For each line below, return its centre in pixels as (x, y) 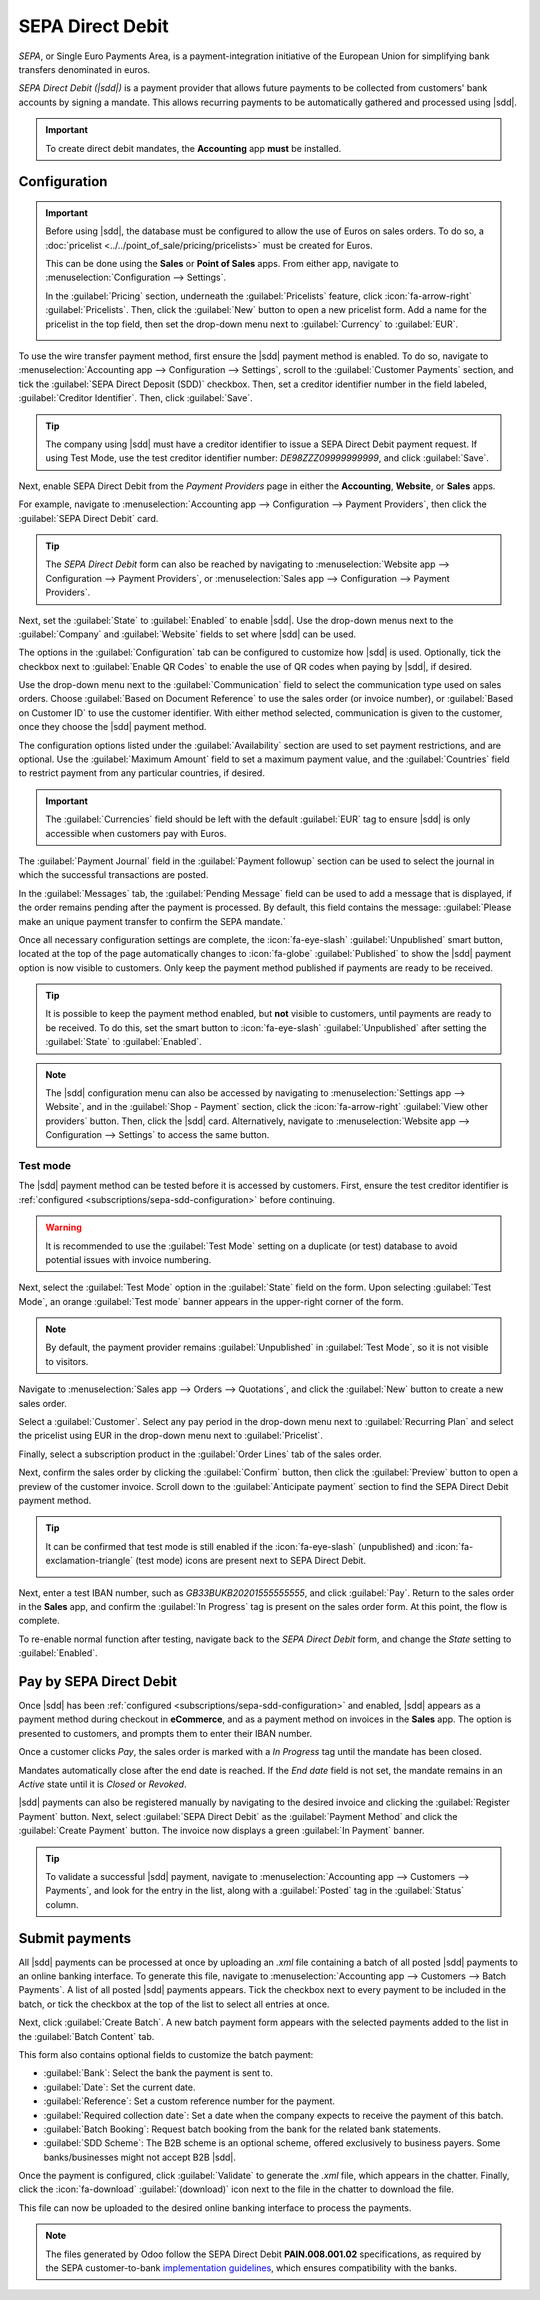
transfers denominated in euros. (84, 69)
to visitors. (67, 1361)
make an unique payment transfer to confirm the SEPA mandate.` (152, 921)
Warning (63, 1227)
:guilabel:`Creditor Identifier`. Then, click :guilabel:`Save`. (136, 398)
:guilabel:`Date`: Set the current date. (119, 2087)
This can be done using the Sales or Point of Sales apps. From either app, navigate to (222, 264)
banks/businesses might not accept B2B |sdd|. (140, 2157)
